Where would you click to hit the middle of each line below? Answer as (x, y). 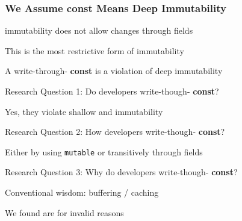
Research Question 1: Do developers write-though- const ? (112, 91)
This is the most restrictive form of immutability (95, 50)
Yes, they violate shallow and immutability (84, 111)
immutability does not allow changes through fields (99, 30)
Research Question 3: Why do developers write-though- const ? (121, 172)
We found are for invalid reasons (64, 212)
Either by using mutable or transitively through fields (104, 151)
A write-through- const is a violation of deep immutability (114, 71)
